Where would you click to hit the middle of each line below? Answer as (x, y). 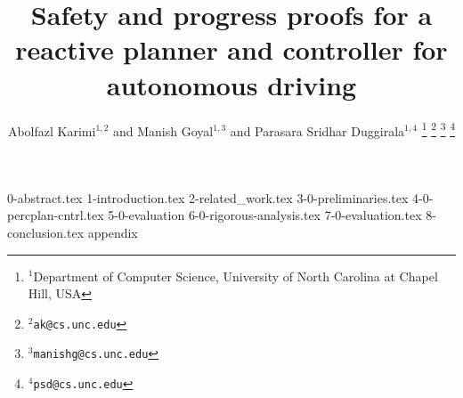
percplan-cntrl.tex (56, 215)
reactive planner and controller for (231, 49)
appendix (113, 232)
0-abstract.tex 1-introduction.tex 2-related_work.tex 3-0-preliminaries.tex (208, 197)
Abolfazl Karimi (52, 130)
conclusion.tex (46, 232)
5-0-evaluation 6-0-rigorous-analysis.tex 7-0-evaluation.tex (265, 215)
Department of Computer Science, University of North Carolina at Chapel (236, 276)
